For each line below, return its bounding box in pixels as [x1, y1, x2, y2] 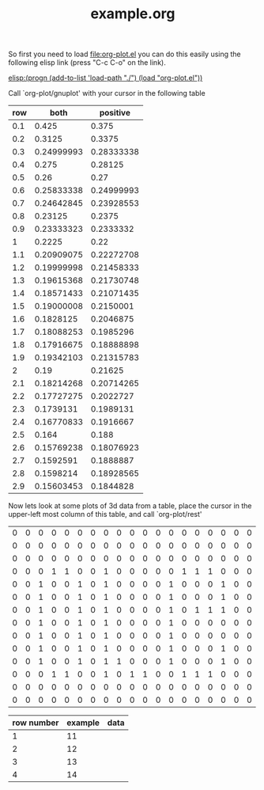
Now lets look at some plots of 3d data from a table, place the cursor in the [8, 501, 252, 511]
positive [99, 108, 130, 119]
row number [12, 717, 59, 728]
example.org [90, 5, 175, 23]
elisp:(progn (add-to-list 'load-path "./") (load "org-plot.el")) [8, 73, 203, 83]
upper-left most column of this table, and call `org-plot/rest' [8, 510, 202, 519]
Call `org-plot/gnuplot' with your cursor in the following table [8, 89, 206, 98]
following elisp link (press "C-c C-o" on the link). [8, 58, 166, 67]
